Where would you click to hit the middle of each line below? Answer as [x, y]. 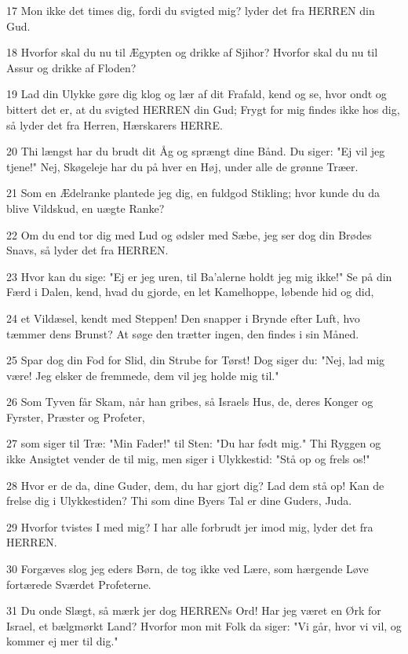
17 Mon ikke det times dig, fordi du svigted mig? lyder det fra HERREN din [191, 10]
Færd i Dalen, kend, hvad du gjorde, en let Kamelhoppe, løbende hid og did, [190, 292]
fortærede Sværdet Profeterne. [79, 584]
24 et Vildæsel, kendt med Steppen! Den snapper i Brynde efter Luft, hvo [183, 318]
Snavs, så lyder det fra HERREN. [87, 250]
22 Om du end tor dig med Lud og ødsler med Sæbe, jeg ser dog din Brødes [189, 234]
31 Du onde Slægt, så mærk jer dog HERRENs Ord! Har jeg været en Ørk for [194, 610]
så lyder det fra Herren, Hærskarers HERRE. [115, 124]
